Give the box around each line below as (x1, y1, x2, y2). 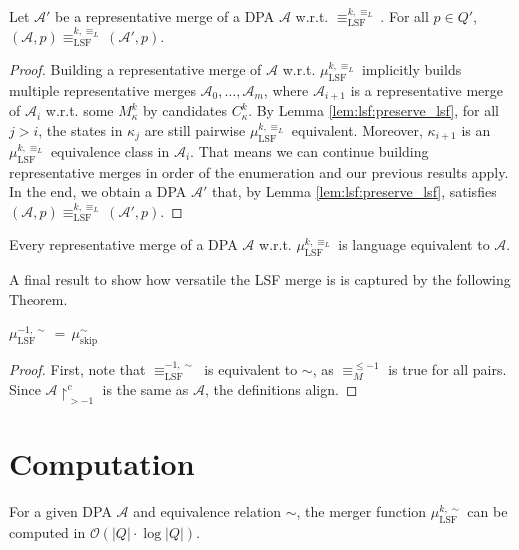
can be (467, 501, 508, 522)
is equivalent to (204, 359, 298, 380)
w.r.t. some (45, 100, 114, 121)
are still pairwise (144, 120, 246, 141)
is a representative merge (350, 79, 503, 100)
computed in (9, 522, 86, 542)
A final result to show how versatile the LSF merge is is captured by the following (9, 269, 511, 290)
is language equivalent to (338, 234, 490, 255)
